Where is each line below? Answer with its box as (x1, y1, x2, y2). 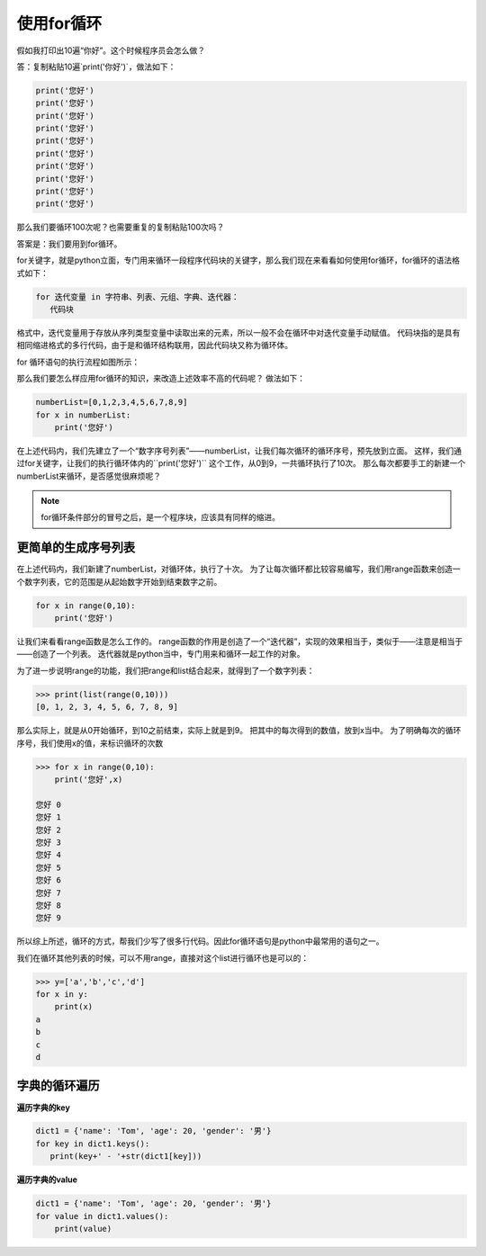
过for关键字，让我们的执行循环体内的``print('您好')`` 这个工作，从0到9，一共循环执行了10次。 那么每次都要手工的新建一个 (16, 458, 466, 469)
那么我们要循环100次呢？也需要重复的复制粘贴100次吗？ (16, 221, 225, 233)
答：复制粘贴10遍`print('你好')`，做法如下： (16, 61, 176, 72)
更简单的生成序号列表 (16, 540, 135, 555)
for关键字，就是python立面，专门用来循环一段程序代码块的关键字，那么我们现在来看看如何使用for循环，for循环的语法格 (16, 255, 461, 265)
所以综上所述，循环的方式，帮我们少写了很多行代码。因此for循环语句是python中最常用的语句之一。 (16, 936, 384, 946)
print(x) (54, 1001, 94, 1012)
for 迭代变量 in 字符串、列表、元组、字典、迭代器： (35, 292, 240, 301)
